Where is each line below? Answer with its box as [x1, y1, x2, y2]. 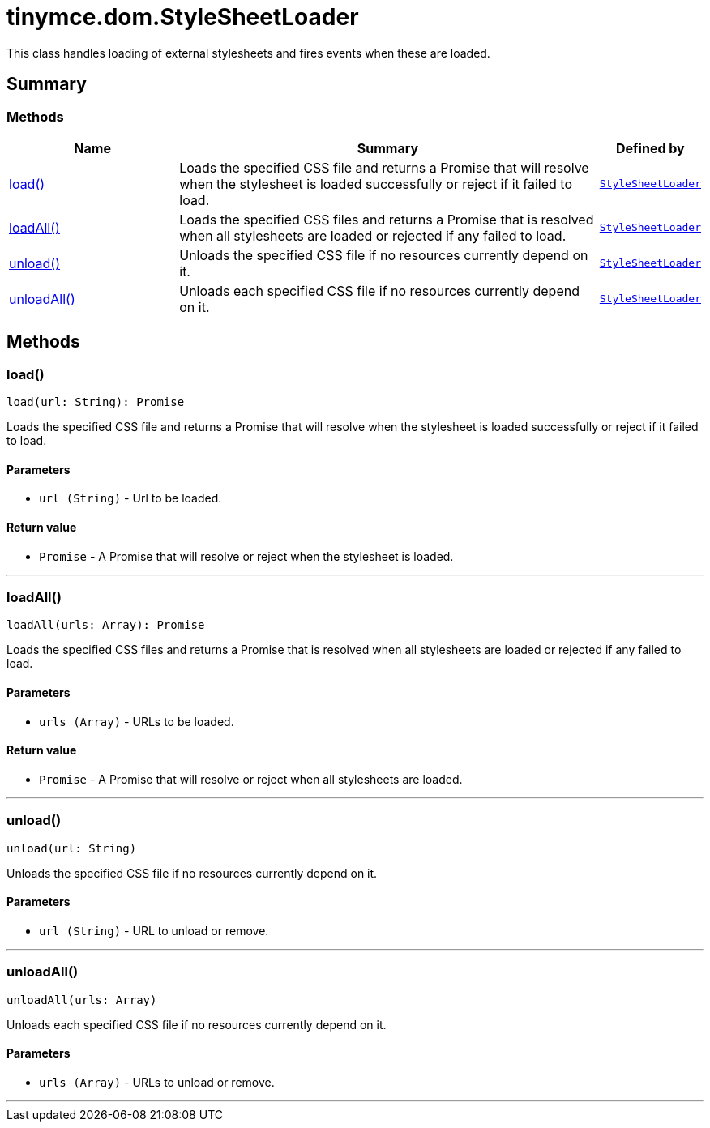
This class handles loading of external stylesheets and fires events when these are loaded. [6, 45, 490, 60]
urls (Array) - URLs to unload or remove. [39, 1075, 275, 1089]
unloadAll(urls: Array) [6, 993, 157, 1006]
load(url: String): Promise [6, 395, 185, 409]
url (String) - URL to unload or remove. [39, 923, 269, 938]
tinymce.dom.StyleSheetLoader [6, 3, 359, 31]
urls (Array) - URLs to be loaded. [39, 714, 234, 728]
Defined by [616, 139, 685, 156]
